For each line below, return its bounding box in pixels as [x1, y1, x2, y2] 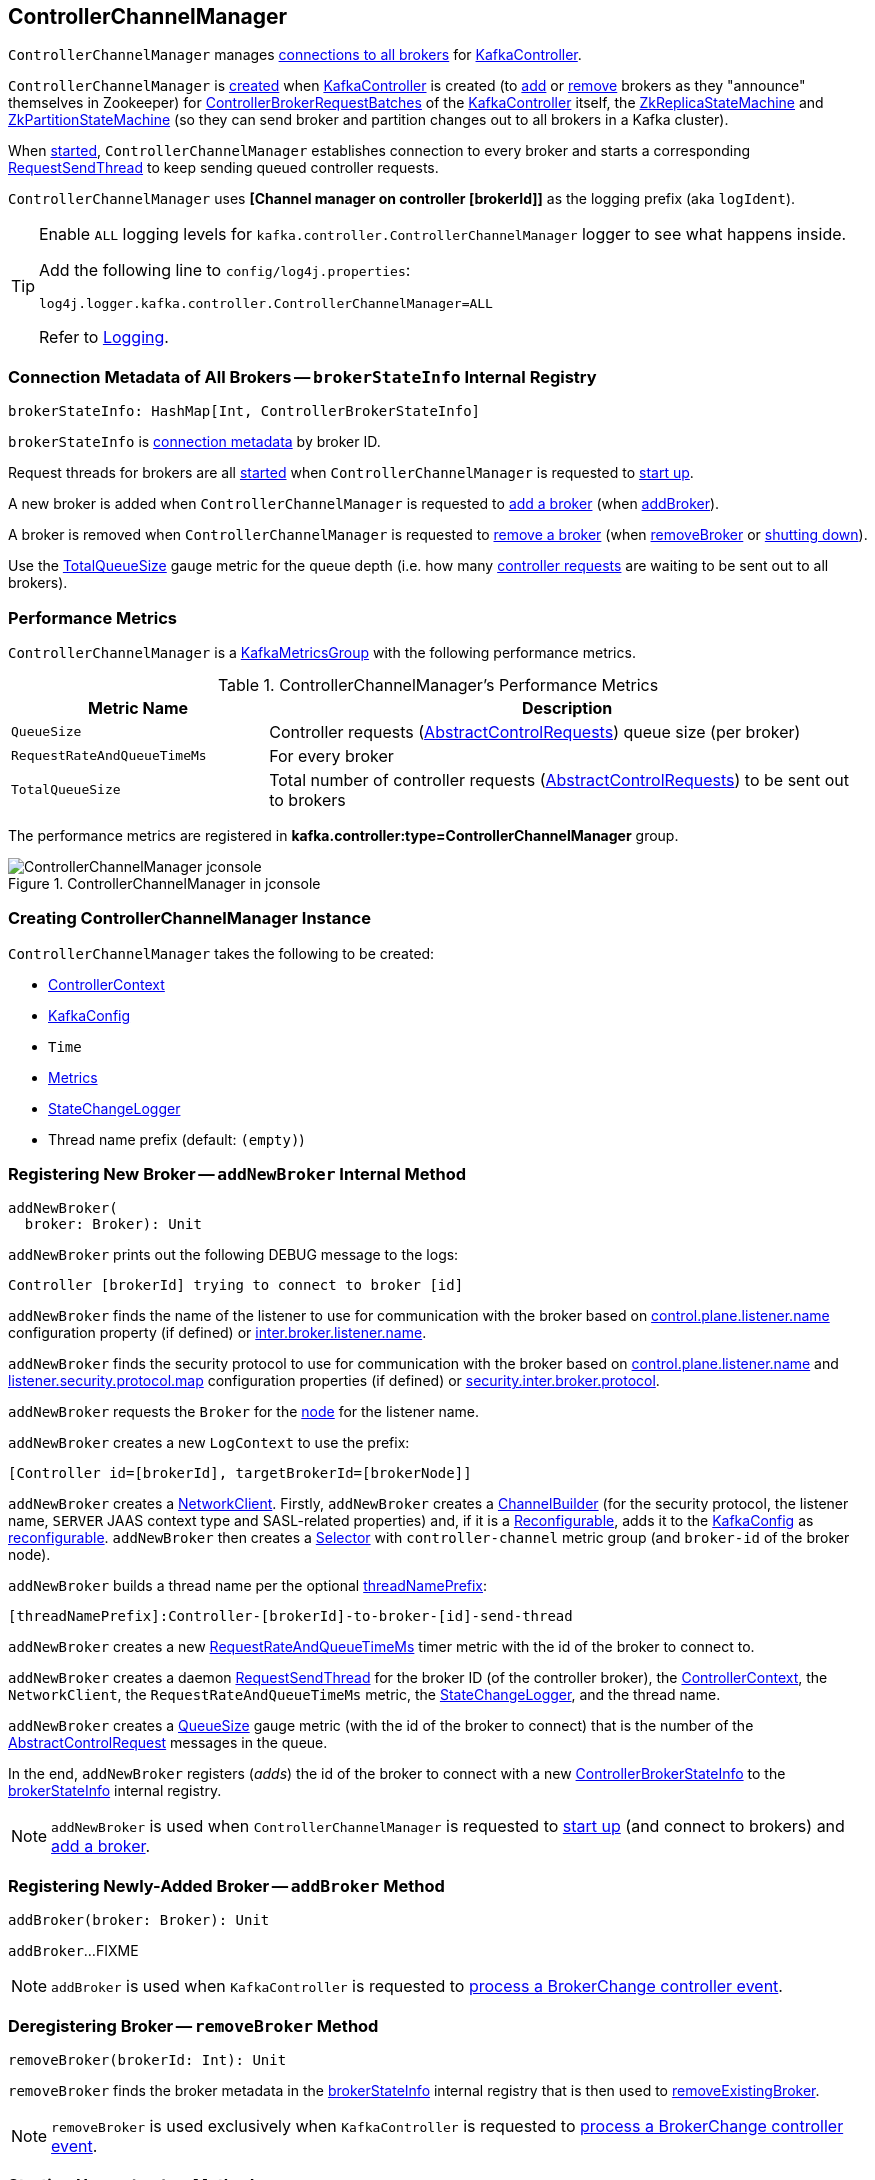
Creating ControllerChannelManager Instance [8, 908, 371, 929]
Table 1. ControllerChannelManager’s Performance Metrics [217, 674, 659, 695]
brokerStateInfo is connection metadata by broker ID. [8, 433, 381, 451]
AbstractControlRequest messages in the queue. [8, 1734, 328, 1752]
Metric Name [88, 697, 189, 718]
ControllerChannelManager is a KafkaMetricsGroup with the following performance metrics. [8, 643, 636, 661]
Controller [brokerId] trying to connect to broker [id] [8, 1277, 464, 1294]
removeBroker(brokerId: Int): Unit [8, 2051, 287, 2068]
